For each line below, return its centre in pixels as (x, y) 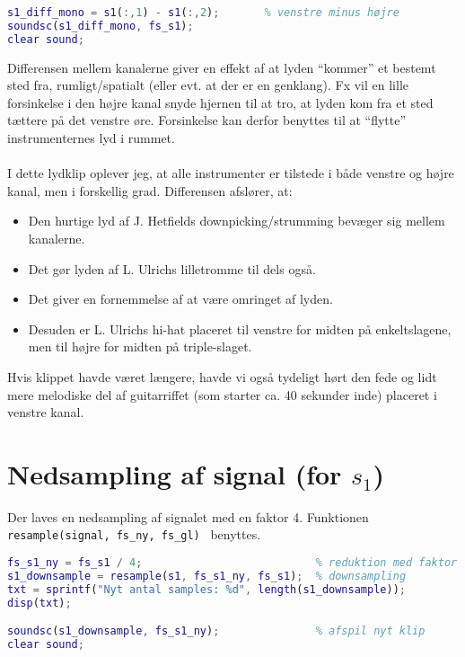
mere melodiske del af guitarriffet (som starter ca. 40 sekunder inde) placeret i (222, 394)
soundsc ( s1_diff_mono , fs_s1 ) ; (101, 26)
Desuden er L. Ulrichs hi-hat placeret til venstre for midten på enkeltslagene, (240, 328)
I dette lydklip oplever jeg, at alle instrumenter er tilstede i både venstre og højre (231, 173)
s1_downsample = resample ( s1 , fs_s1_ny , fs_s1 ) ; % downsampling (207, 576)
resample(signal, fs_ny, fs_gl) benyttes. (134, 534)
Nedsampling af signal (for (175, 473)
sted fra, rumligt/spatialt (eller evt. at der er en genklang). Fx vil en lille (208, 85)
